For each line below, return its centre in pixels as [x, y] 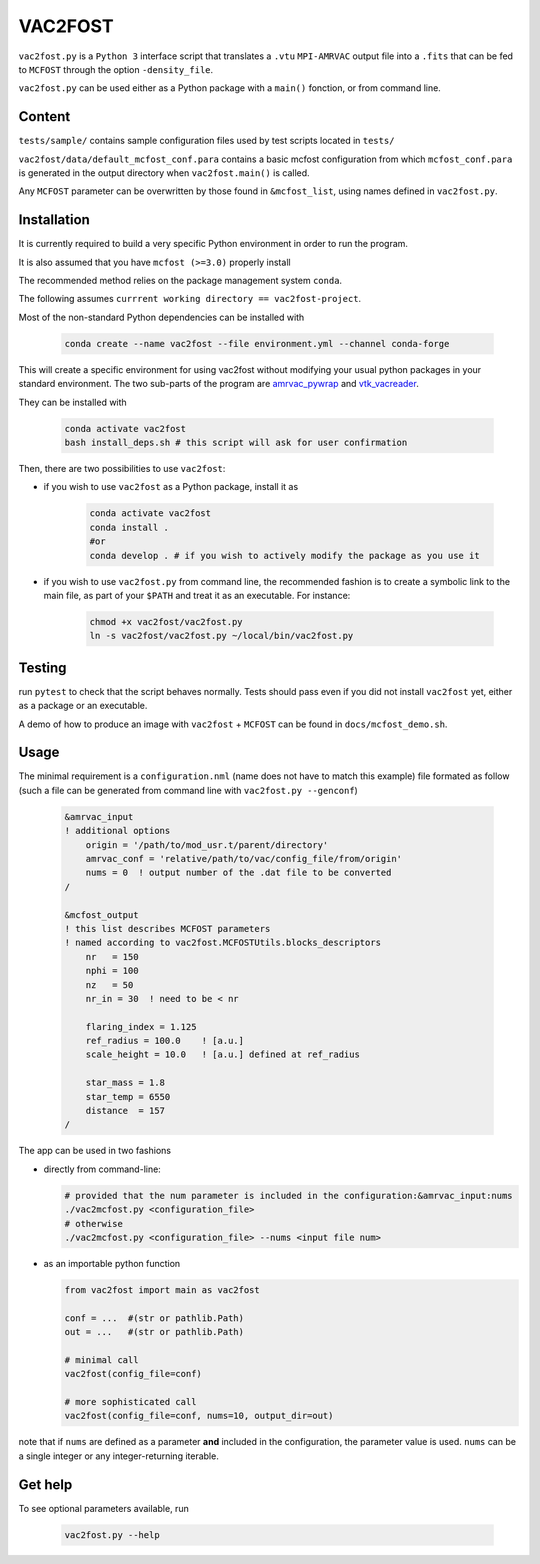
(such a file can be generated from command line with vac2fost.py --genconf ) [188, 790]
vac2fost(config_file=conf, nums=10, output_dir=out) [199, 1416]
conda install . [129, 527]
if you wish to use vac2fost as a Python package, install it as [171, 487]
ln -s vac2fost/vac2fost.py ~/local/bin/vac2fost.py [221, 636]
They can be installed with [72, 402]
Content [44, 116]
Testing [42, 667]
